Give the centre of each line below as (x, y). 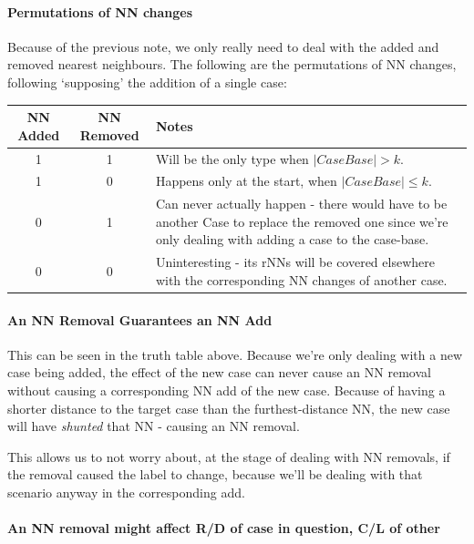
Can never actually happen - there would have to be (301, 204)
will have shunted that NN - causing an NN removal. (154, 426)
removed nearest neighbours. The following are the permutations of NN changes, (232, 64)
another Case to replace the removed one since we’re (302, 221)
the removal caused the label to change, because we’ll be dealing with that (215, 474)
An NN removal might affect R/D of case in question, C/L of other (224, 528)
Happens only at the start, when (246, 181)
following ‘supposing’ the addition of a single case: (147, 82)
